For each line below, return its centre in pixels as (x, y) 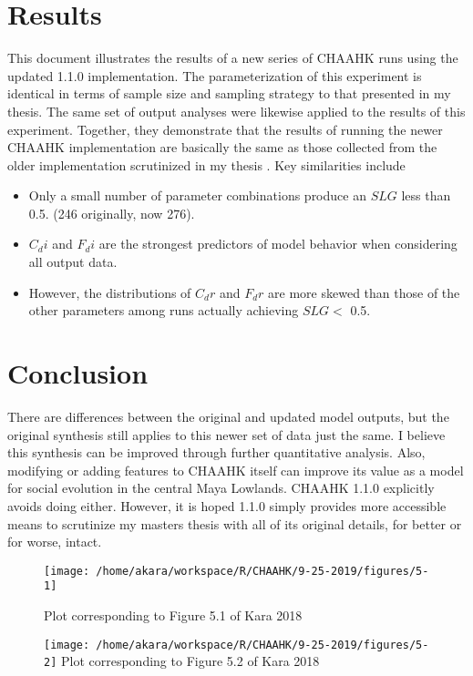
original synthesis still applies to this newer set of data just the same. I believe (226, 434)
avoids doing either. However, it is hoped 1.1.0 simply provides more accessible (227, 505)
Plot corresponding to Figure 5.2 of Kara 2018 (190, 661)
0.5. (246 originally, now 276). (112, 213)
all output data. (73, 262)
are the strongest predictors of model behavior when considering (278, 244)
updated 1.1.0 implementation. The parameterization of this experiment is (215, 75)
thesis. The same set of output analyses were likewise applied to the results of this (236, 111)
